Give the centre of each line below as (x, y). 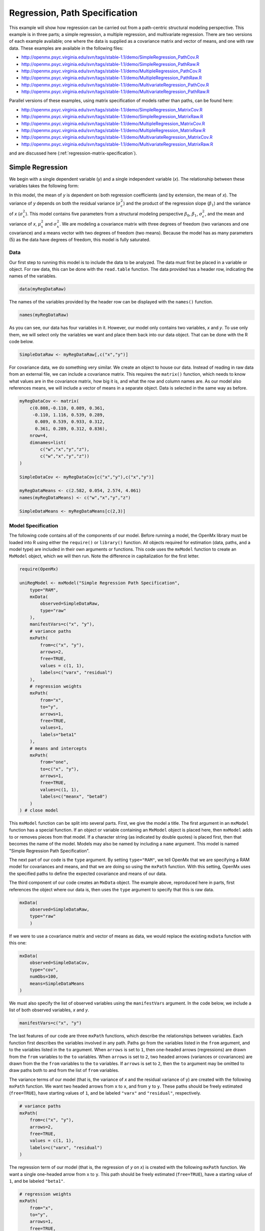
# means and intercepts (58, 748)
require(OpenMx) (39, 569)
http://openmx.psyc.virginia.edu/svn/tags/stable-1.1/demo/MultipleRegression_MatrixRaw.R (113, 130)
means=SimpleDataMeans (57, 983)
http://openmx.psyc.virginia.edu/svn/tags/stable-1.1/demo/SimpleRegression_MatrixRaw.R (112, 117)
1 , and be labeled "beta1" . (37, 1181)
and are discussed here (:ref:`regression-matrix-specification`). (73, 153)
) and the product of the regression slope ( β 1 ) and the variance (187, 204)
